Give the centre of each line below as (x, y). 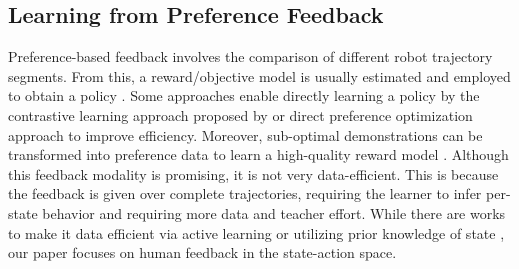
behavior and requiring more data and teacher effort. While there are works (274, 212)
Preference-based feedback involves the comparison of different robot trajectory (250, 56)
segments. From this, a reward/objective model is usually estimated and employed (259, 75)
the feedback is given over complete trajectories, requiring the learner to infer (245, 193)
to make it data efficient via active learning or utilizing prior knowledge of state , (256, 232)
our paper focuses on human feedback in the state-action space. (202, 252)
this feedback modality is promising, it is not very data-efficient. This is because (253, 173)
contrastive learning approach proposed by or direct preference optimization (240, 114)
